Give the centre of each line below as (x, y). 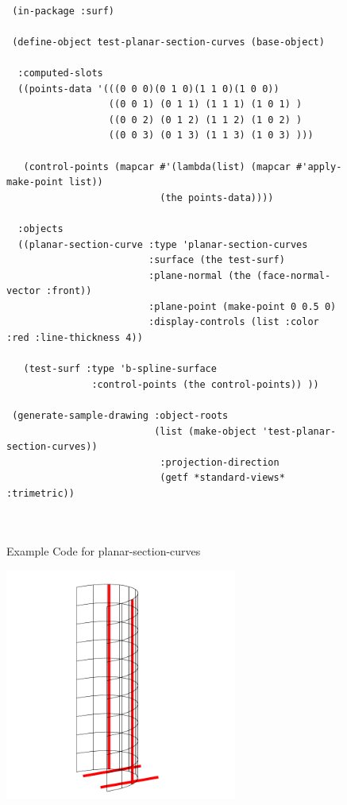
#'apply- (319, 166)
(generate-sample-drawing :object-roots (120, 416)
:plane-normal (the (199, 275)
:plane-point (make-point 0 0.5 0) (242, 306)
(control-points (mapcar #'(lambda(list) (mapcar (157, 166)
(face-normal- (294, 275)
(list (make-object (205, 431)
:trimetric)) (40, 493)
